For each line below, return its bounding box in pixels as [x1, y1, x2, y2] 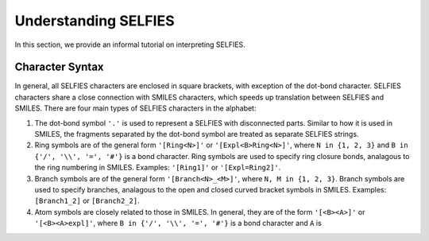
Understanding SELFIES [14, 12, 175, 29]
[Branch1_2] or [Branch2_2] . [34, 196, 141, 206]
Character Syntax [14, 60, 104, 74]
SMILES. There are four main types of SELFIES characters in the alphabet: [14, 103, 257, 113]
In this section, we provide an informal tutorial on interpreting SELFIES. [14, 40, 245, 49]
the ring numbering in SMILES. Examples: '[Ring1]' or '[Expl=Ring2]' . [34, 163, 281, 173]
